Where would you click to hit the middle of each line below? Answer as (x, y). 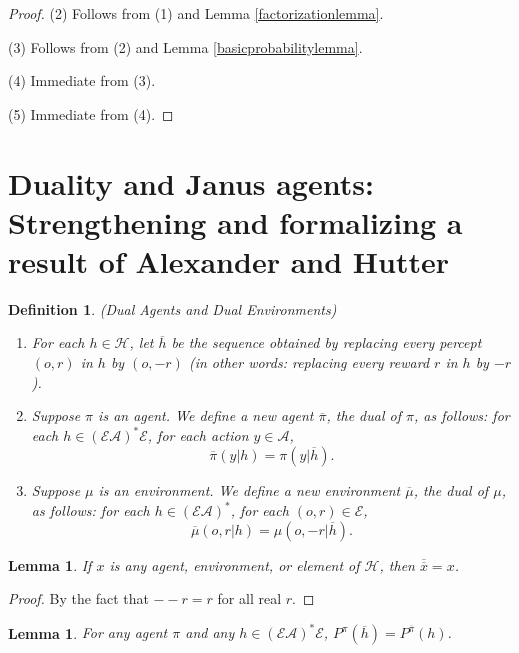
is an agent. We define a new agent (206, 415)
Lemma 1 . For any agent (88, 632)
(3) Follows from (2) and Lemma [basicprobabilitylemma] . (185, 46)
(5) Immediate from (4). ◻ (91, 113)
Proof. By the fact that (78, 598)
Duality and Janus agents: (191, 182)
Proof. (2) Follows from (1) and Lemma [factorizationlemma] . (196, 13)
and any (210, 632)
